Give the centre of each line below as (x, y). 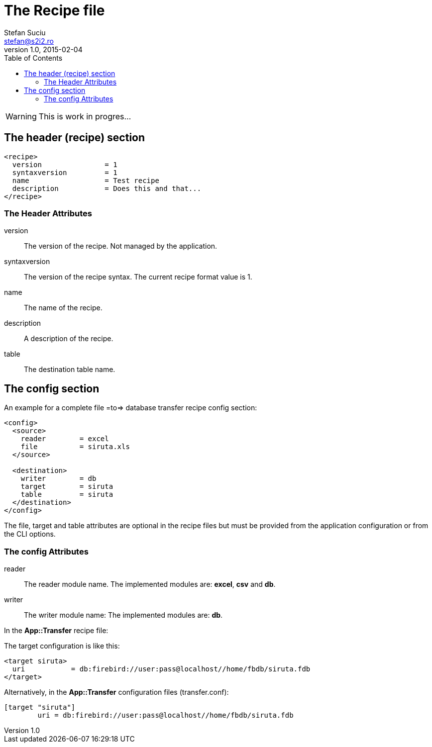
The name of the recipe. (63, 308)
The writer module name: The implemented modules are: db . (123, 615)
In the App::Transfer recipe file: (56, 630)
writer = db (58, 479)
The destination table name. (70, 370)
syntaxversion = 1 (65, 172)
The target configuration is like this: (62, 646)
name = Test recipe (86, 180)
